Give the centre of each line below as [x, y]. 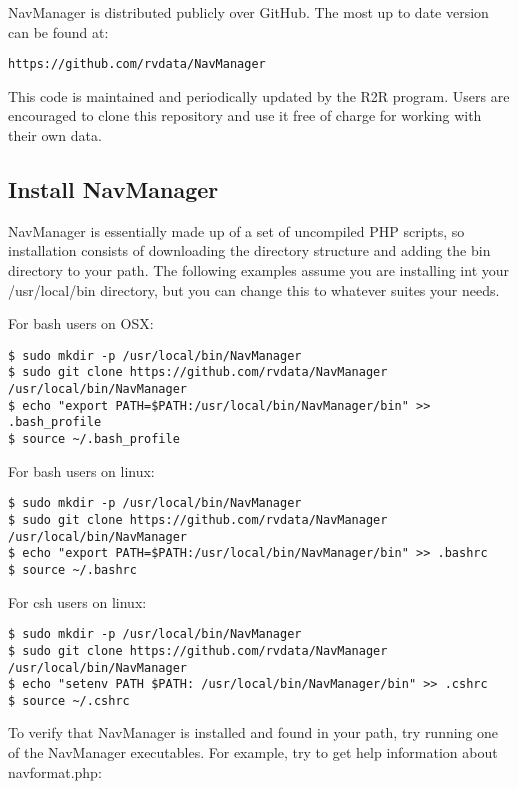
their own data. [55, 135]
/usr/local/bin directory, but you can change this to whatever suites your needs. [254, 289]
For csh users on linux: [77, 601]
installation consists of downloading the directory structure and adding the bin [249, 250]
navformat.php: [55, 771]
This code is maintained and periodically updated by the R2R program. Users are [259, 95]
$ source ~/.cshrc [69, 700]
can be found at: [58, 31]
